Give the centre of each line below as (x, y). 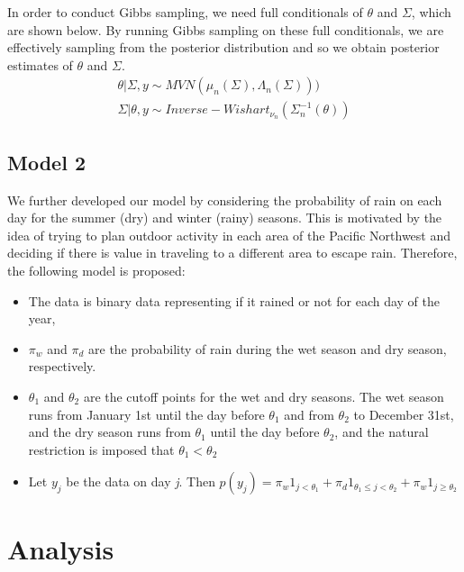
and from (309, 414)
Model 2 (46, 162)
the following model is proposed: (96, 271)
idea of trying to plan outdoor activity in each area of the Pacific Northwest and (229, 235)
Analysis (61, 548)
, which (431, 12)
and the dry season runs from (109, 432)
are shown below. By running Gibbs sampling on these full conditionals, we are (226, 29)
